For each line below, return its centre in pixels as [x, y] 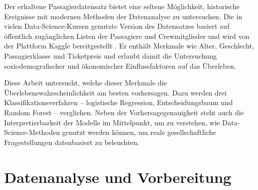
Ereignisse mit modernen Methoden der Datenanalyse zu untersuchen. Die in [123, 16]
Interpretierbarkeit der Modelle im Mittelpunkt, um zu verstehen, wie [112, 122]
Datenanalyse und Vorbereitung [118, 177]
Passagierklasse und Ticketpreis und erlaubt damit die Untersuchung [111, 55]
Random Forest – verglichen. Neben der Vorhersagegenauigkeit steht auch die [124, 112]
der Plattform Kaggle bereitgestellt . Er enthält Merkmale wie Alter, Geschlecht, [129, 46]
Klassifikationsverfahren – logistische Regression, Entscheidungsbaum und [118, 102]
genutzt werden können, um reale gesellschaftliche [139, 132]
